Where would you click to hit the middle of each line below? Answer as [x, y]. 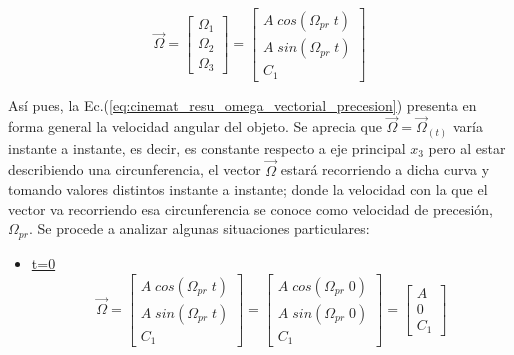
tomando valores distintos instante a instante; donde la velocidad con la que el [248, 189]
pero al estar [467, 147]
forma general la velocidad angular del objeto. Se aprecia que [195, 126]
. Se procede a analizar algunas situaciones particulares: [199, 228]
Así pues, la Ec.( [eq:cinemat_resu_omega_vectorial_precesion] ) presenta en [242, 104]
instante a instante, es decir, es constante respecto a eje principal [207, 147]
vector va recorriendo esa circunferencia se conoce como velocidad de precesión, [250, 208]
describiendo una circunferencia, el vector [134, 169]
